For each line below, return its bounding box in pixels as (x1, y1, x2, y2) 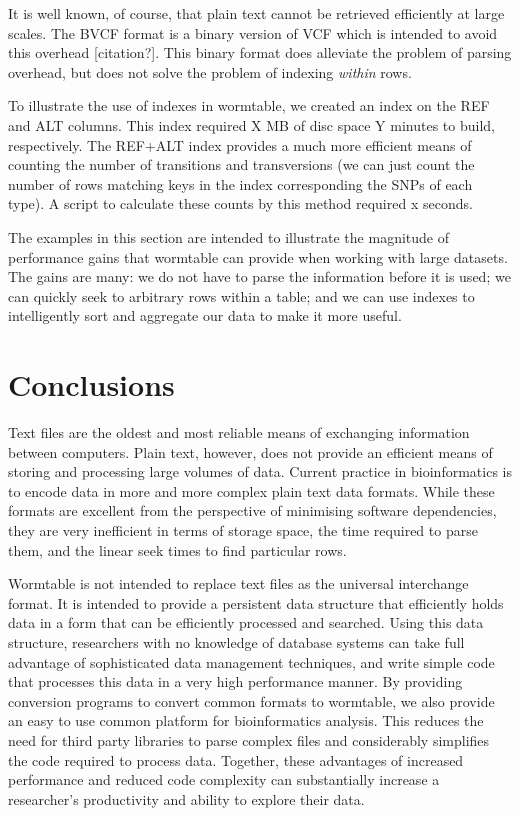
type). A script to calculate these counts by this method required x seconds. (8, 193, 473, 214)
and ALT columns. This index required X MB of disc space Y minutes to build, (8, 114, 495, 135)
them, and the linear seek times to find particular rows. (8, 539, 347, 560)
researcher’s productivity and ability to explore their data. (8, 788, 365, 809)
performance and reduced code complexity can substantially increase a (8, 769, 440, 790)
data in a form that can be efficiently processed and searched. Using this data (8, 612, 484, 633)
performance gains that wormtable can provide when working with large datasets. (8, 246, 508, 267)
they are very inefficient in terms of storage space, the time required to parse (8, 520, 478, 540)
